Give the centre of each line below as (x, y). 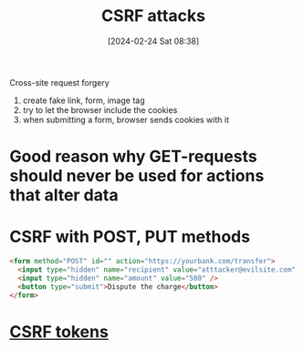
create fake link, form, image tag (84, 100)
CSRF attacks (153, 16)
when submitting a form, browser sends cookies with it (126, 119)
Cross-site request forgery (59, 82)
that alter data (64, 195)
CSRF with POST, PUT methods (130, 237)
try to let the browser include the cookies (100, 109)
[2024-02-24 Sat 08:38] (153, 41)
